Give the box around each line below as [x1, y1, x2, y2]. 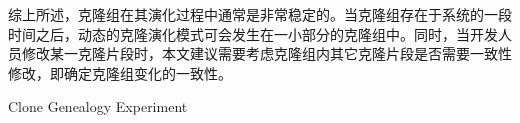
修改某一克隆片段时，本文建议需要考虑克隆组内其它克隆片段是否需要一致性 [21, 43, 512, 64]
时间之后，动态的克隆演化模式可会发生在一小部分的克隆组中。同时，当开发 [8, 23, 498, 44]
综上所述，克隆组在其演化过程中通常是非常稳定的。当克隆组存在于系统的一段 [8, 4, 512, 24]
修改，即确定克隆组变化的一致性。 [8, 62, 232, 83]
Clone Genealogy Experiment [8, 96, 188, 117]
